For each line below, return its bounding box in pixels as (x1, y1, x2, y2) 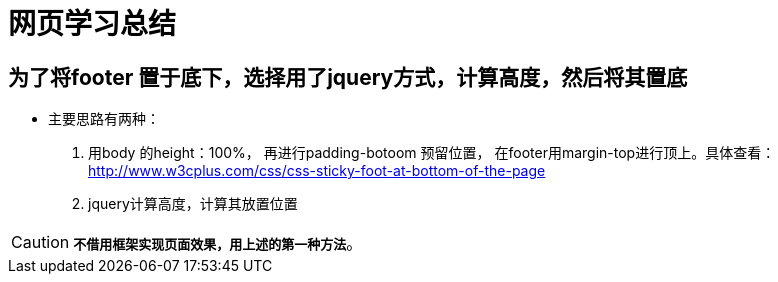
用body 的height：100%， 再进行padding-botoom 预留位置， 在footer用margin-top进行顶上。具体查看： (88, 144, 776, 162)
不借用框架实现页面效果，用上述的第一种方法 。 (73, 233, 363, 254)
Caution (11, 232, 70, 253)
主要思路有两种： (48, 110, 160, 128)
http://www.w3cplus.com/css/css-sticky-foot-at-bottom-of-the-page (88, 162, 546, 180)
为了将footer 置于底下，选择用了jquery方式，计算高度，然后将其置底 (8, 64, 688, 90)
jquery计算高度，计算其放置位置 (88, 195, 298, 213)
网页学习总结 (8, 7, 177, 41)
